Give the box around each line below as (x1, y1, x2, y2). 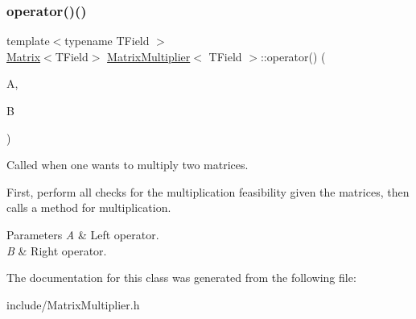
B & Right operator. (6, 242, 107, 259)
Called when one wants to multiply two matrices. (6, 156, 249, 173)
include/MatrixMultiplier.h (6, 296, 140, 313)
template (6, 32, 50, 49)
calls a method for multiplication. (6, 199, 171, 216)
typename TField (64, 32, 150, 49)
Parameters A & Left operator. (6, 226, 159, 242)
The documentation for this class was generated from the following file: (6, 269, 356, 286)
